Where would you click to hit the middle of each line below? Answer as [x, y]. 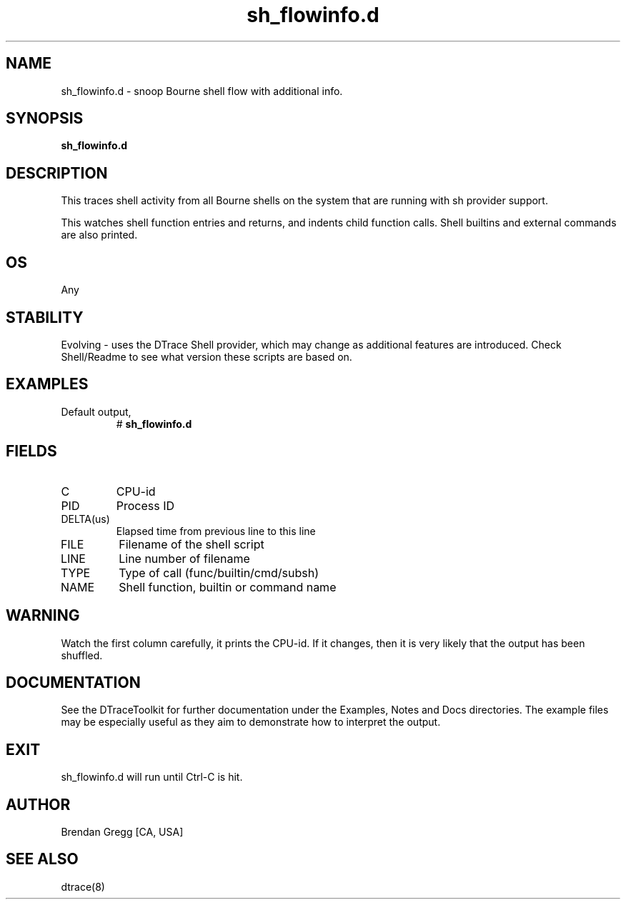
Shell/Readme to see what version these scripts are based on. [207, 356]
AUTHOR [38, 804]
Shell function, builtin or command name [228, 587]
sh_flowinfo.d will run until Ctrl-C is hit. [152, 777]
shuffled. [82, 655]
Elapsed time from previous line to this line [216, 531]
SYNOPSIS [45, 119]
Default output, [96, 411]
